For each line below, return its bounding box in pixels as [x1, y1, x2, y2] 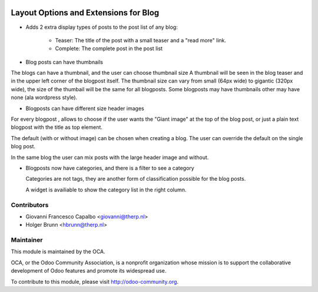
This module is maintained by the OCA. [11, 248, 105, 255]
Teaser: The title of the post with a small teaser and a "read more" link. [55, 36, 227, 44]
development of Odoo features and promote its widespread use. [11, 267, 167, 274]
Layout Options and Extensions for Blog [11, 8, 160, 18]
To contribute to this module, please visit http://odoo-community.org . [11, 278, 179, 285]
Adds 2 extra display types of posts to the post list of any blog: [25, 24, 178, 31]
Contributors [11, 201, 49, 209]
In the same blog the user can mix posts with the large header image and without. [11, 154, 209, 161]
